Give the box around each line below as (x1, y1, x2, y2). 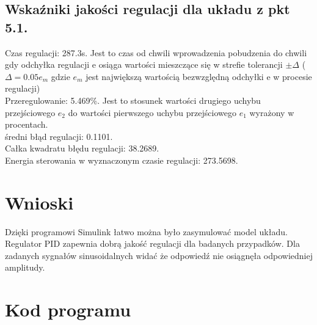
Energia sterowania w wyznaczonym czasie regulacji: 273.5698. (5, 153, 238, 166)
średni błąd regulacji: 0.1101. (5, 130, 113, 142)
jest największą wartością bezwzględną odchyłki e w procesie (86, 70, 312, 82)
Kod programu (5, 297, 131, 322)
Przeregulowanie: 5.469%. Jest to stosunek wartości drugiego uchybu (5, 93, 261, 106)
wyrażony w (249, 106, 294, 119)
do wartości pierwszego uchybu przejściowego (68, 106, 236, 119)
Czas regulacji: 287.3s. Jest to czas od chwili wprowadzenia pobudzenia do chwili (5, 46, 307, 59)
